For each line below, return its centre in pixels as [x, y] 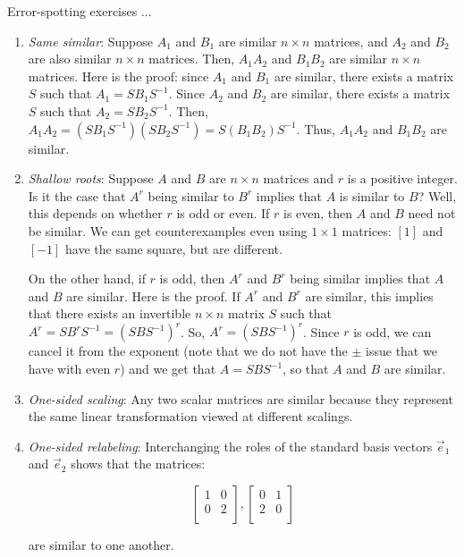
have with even [69, 368]
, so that [306, 368]
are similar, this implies [369, 295]
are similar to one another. [101, 544]
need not [432, 213]
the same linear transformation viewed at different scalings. [190, 416]
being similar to [191, 195]
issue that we [401, 351]
